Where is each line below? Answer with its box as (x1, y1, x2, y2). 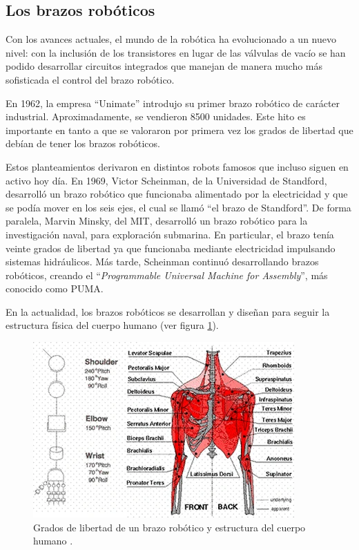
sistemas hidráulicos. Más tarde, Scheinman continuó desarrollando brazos (6, 254, 319, 269)
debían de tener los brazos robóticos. (6, 136, 160, 151)
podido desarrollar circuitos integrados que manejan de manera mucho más (6, 59, 323, 73)
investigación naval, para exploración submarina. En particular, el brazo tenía (6, 227, 334, 241)
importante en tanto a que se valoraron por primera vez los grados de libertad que (6, 122, 353, 137)
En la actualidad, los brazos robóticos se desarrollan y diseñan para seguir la (6, 304, 330, 319)
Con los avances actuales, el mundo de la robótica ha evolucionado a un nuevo (6, 32, 336, 46)
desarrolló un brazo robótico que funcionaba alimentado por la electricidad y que (6, 187, 348, 201)
